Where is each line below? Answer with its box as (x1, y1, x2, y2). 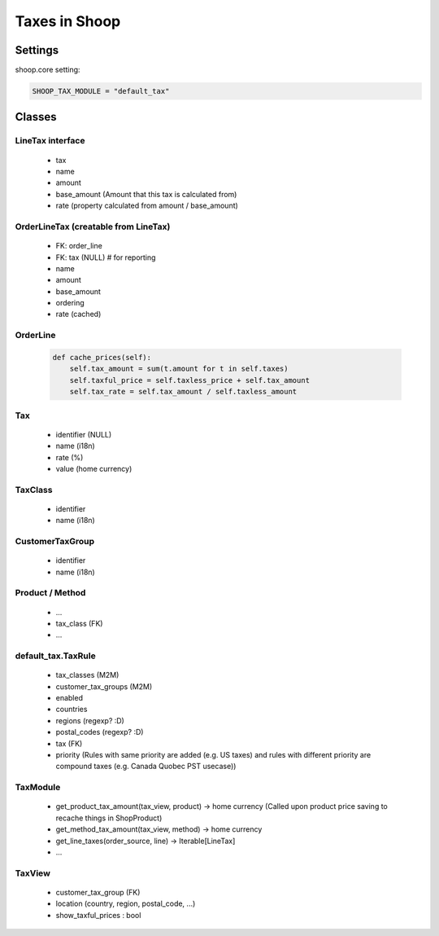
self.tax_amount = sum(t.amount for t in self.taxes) (69, 364, 289, 374)
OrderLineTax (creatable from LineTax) (15, 221, 171, 232)
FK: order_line (55, 241, 103, 251)
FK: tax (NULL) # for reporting (55, 253, 156, 262)
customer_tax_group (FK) (55, 887, 141, 897)
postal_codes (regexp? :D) (55, 727, 144, 737)
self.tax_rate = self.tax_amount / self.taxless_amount (69, 387, 298, 397)
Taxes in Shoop (15, 12, 121, 30)
